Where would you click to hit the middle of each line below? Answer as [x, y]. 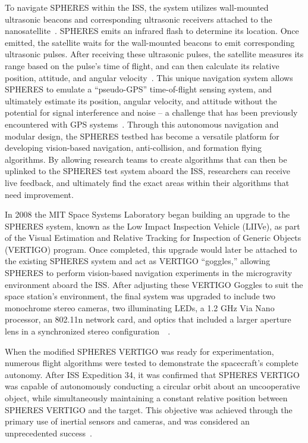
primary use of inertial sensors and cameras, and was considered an [127, 421]
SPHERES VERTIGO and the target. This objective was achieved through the [149, 409]
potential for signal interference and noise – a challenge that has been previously [151, 112]
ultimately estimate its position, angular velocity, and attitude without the [141, 100]
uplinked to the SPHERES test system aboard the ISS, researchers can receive [148, 171]
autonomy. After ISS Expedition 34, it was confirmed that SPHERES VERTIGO [152, 374]
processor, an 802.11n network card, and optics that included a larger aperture [148, 319]
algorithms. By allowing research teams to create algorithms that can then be [146, 159]
